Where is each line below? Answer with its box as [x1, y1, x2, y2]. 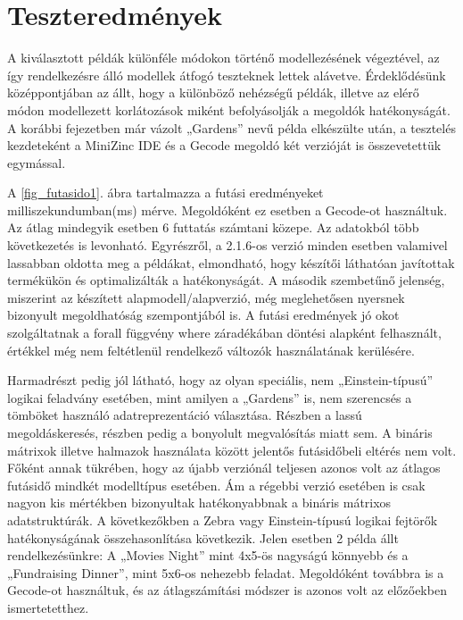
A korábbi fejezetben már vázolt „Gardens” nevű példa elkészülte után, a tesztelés [7, 118, 456, 137]
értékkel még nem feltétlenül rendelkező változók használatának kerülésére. [7, 340, 415, 359]
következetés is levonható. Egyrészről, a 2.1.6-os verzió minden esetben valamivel [7, 236, 448, 255]
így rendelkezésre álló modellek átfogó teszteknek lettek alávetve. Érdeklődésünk [7, 65, 446, 84]
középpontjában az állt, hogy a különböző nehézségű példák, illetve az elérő [7, 83, 419, 102]
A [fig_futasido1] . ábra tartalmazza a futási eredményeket [7, 183, 324, 202]
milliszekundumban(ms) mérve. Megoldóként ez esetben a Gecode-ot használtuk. [7, 200, 448, 219]
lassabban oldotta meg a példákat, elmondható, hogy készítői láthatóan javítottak [7, 253, 455, 272]
